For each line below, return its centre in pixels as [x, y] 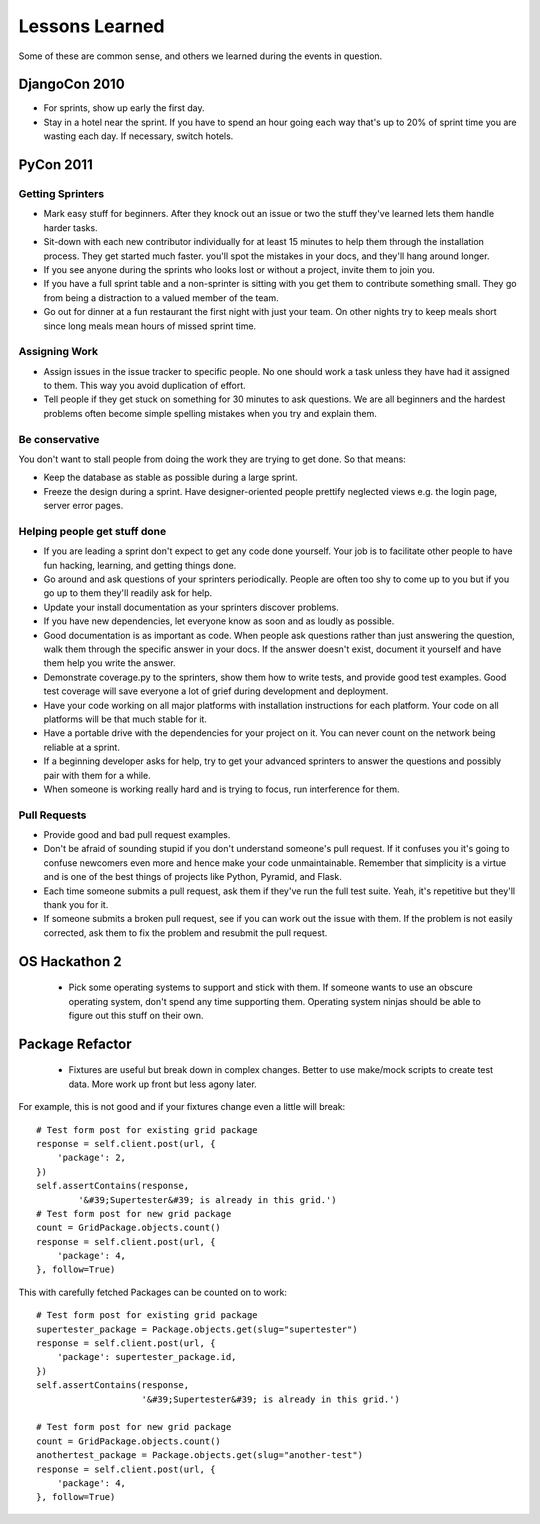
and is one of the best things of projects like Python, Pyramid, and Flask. [192, 877]
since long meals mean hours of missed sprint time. [150, 326]
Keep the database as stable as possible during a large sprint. [171, 477]
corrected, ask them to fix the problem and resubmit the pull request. [185, 932]
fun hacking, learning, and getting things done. [140, 565]
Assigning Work [58, 352]
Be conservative [59, 439]
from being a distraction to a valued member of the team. [161, 297]
